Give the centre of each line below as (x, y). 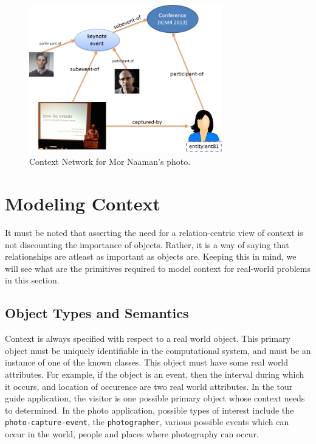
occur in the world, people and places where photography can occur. (132, 434)
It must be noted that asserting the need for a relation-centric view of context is (154, 233)
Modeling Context (83, 203)
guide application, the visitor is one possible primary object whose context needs (155, 398)
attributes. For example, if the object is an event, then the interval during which (155, 374)
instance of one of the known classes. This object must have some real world (147, 362)
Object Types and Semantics (97, 313)
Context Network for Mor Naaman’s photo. (110, 161)
